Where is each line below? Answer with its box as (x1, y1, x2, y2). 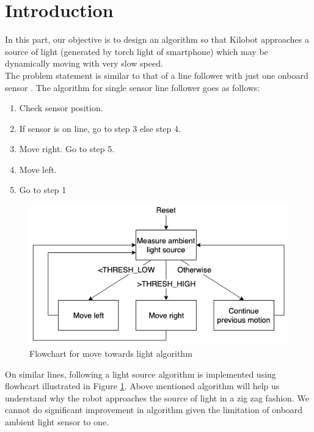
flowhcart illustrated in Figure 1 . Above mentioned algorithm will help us (5, 379, 280, 392)
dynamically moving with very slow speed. (5, 57, 163, 70)
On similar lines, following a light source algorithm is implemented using (5, 367, 276, 380)
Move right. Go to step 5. (19, 142, 115, 155)
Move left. (19, 163, 57, 175)
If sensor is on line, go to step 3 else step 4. (19, 122, 181, 134)
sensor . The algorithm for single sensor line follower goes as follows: (5, 81, 260, 93)
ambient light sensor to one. (5, 415, 109, 428)
